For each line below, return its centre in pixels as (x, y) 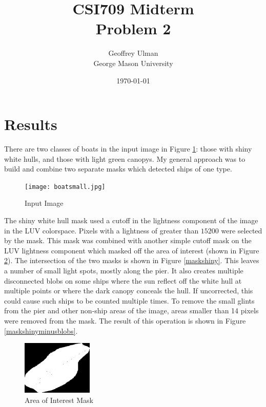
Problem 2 (133, 28)
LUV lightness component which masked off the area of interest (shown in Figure (132, 250)
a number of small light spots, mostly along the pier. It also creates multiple (124, 271)
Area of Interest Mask (59, 400)
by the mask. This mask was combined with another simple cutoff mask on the (128, 240)
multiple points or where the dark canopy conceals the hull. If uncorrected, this (129, 291)
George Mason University (133, 63)
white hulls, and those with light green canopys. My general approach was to (125, 158)
